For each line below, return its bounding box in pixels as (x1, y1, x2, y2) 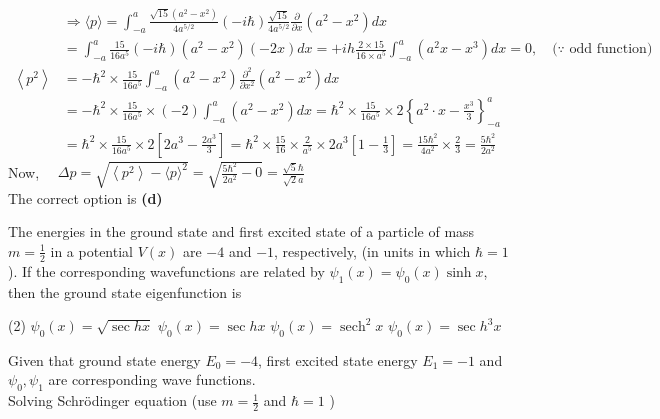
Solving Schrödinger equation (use (8, 390, 217, 411)
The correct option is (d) (8, 187, 163, 208)
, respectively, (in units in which (274, 240, 471, 261)
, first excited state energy (258, 349, 418, 370)
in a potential (50, 240, 133, 261)
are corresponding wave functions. (48, 369, 256, 390)
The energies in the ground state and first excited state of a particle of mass (8, 221, 475, 242)
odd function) (569, 42, 653, 57)
